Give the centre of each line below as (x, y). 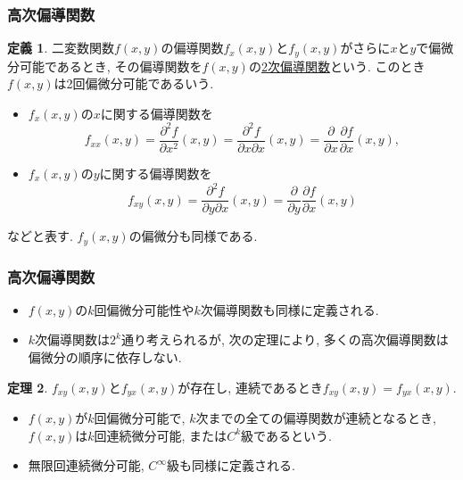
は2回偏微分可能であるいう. (134, 83)
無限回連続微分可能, (86, 465)
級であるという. (286, 435)
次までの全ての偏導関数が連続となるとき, (316, 418)
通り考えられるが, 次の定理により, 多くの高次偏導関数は (285, 339)
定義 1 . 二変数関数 (61, 48)
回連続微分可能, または (161, 435)
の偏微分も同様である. (193, 236)
